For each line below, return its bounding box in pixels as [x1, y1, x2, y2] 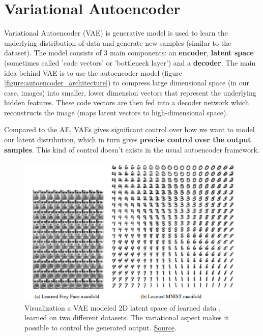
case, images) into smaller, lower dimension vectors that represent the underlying [4, 87, 256, 98]
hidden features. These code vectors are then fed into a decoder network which [4, 97, 249, 108]
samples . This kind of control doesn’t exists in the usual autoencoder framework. [4, 144, 259, 155]
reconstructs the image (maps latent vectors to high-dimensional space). [4, 107, 228, 117]
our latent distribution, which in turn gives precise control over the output [4, 134, 251, 145]
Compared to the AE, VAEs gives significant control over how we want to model [4, 124, 255, 135]
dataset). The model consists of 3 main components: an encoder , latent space [4, 47, 254, 58]
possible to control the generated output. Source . [24, 322, 177, 333]
